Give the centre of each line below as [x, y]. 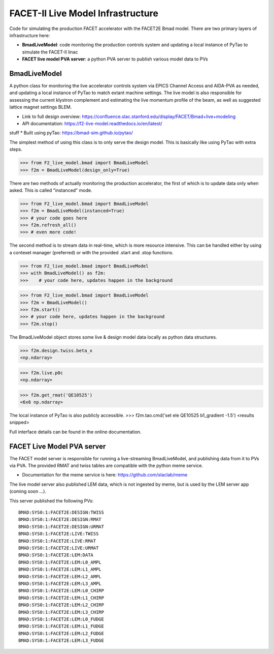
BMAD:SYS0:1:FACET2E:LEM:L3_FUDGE [61, 641]
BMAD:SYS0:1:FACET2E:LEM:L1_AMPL [60, 569]
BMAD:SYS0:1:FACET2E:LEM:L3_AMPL [60, 583]
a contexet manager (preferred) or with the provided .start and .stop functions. [91, 252]
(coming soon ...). [28, 491]
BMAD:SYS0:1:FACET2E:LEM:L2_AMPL [60, 576]
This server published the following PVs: [52, 500]
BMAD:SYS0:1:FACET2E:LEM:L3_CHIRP [61, 612]
